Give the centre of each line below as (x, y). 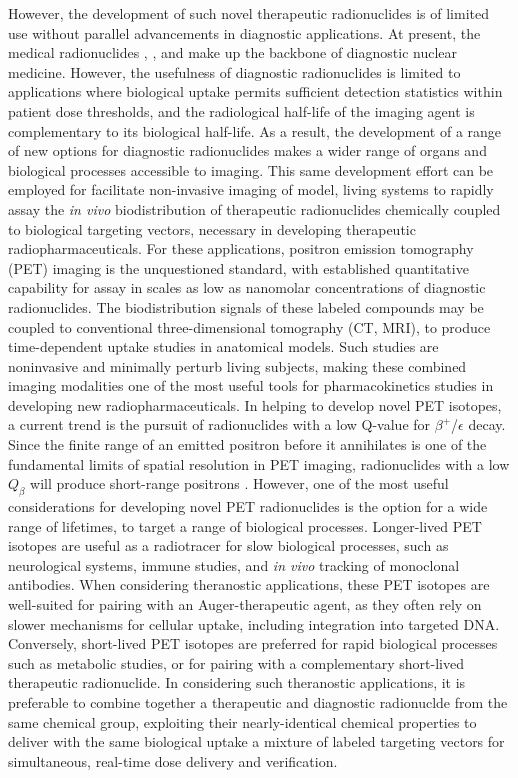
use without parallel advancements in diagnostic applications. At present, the (244, 32)
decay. (487, 424)
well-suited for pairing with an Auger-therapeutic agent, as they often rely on (245, 604)
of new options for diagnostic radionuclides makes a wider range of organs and (247, 150)
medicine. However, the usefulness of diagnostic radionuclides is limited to (234, 71)
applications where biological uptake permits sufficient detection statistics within (255, 91)
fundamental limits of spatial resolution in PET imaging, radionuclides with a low (259, 463)
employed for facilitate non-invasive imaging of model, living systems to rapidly (251, 189)
